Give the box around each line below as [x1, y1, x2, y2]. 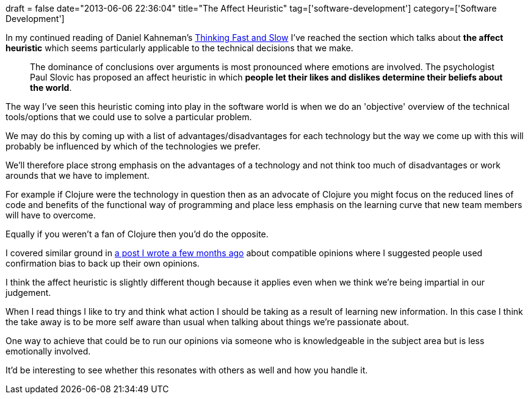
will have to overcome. [5, 210, 96, 220]
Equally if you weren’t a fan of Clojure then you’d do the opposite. [5, 229, 269, 239]
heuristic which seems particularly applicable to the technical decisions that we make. [5, 43, 353, 53]
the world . [30, 82, 72, 93]
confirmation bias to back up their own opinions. [5, 258, 200, 268]
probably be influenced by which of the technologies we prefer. [5, 141, 261, 151]
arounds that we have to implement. [5, 170, 150, 181]
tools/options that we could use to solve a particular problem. [5, 112, 252, 122]
